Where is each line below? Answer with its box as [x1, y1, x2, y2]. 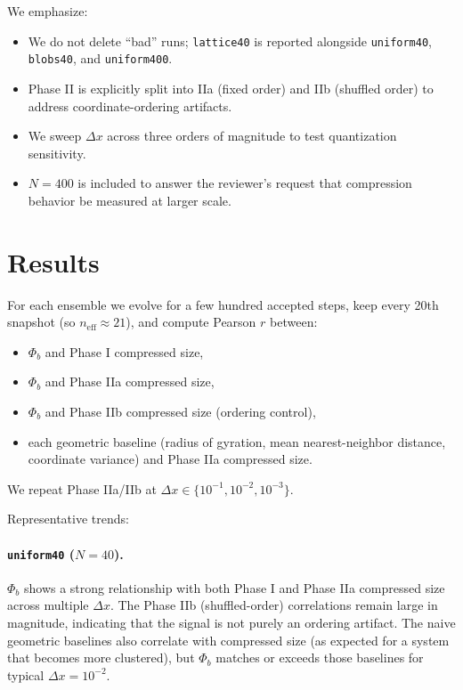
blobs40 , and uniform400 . [28, 49, 173, 68]
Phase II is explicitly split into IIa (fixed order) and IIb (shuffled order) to [28, 78, 434, 97]
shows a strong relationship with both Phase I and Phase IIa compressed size [23, 578, 445, 597]
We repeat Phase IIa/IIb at [7, 479, 157, 498]
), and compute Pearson [126, 313, 256, 331]
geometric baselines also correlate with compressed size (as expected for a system [7, 630, 450, 649]
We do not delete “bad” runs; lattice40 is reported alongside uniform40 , [28, 31, 432, 50]
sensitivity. [28, 143, 86, 162]
